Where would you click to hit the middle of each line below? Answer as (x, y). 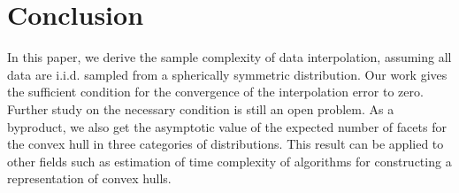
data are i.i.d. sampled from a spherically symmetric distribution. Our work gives (227, 74)
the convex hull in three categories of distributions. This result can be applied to (226, 144)
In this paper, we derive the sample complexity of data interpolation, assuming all (229, 57)
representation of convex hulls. (89, 178)
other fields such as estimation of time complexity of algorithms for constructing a (229, 161)
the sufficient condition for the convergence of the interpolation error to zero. (215, 92)
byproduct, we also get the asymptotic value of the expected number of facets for (227, 126)
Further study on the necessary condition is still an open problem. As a (201, 108)
